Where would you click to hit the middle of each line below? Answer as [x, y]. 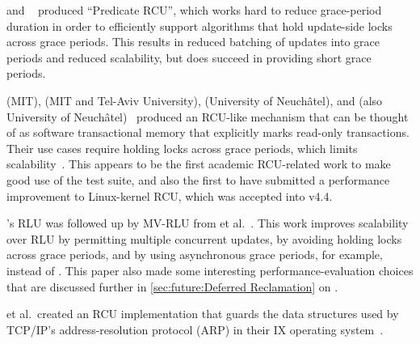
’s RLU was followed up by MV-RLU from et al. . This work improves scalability [208, 223]
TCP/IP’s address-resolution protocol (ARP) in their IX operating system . [195, 329]
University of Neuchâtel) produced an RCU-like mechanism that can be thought [208, 116]
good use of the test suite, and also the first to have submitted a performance [198, 179]
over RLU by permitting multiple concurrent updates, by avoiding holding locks [204, 238]
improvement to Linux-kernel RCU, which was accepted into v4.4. [170, 195]
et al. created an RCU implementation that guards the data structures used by [203, 314]
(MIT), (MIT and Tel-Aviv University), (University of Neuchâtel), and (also [195, 100]
